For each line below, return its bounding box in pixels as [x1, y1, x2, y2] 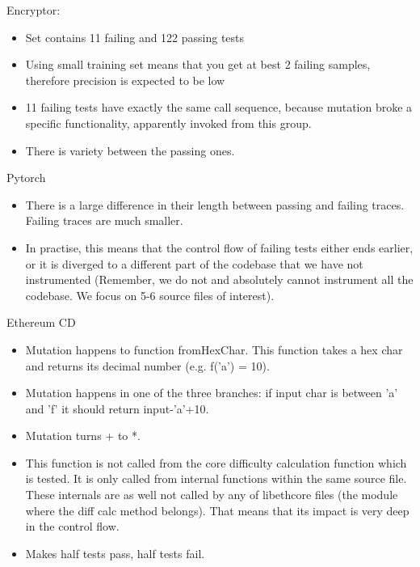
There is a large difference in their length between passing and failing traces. [25, 196, 405, 213]
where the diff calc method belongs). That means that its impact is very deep [25, 501, 409, 518]
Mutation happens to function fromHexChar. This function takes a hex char [25, 341, 403, 358]
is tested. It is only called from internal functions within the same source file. [25, 470, 407, 487]
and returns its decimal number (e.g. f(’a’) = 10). [25, 357, 270, 374]
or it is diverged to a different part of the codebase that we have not [25, 255, 363, 272]
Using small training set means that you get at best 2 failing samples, [25, 56, 371, 73]
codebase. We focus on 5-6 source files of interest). [25, 286, 275, 303]
